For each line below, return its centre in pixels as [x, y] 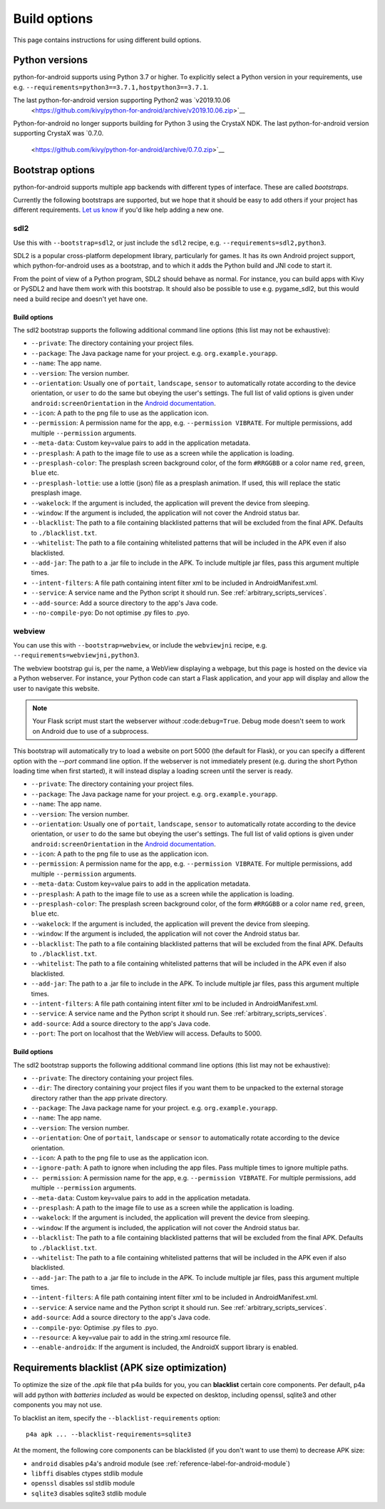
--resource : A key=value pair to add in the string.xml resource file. [131, 1338]
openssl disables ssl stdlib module [83, 1483]
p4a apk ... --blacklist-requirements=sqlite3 [109, 1434]
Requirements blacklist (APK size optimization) [120, 1368]
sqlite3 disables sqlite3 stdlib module [89, 1493]
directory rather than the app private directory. [99, 1098]
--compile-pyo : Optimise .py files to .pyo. [94, 1327]
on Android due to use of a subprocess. [91, 731]
